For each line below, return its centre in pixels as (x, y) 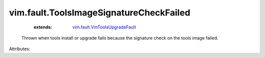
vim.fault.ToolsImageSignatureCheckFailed (100, 13)
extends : (43, 27)
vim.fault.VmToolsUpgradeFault (104, 27)
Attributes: (20, 49)
